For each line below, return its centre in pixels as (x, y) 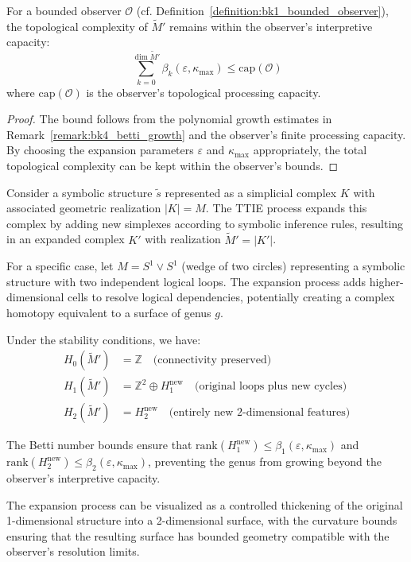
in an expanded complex (66, 239)
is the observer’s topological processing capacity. (204, 92)
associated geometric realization (84, 208)
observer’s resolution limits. (73, 551)
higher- (386, 281)
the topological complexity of (77, 26)
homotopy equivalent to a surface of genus (109, 313)
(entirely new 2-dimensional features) (260, 413)
